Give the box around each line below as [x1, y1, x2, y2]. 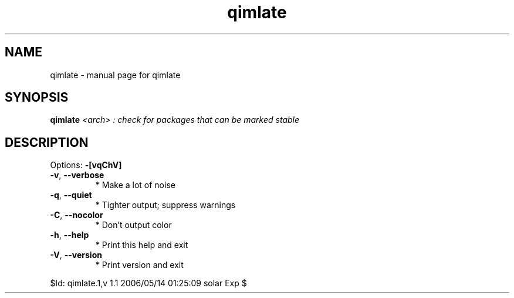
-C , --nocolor [50, 210, 103, 220]
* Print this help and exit [95, 240, 188, 250]
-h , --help [50, 230, 89, 240]
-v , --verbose [50, 170, 104, 180]
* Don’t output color [95, 220, 172, 230]
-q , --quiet [50, 190, 92, 200]
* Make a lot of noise [95, 180, 175, 190]
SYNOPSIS [5, 90, 69, 105]
